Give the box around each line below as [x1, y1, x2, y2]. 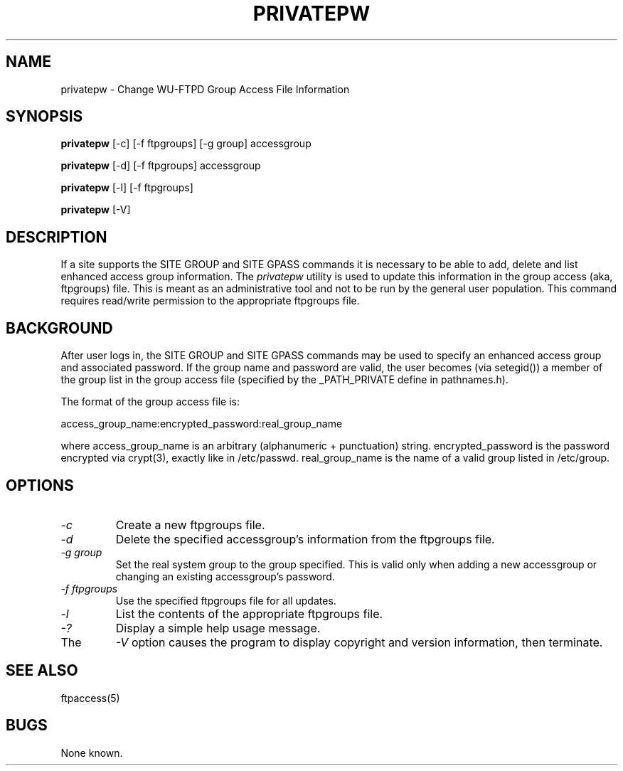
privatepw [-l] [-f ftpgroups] [60, 181, 193, 194]
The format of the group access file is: [60, 395, 240, 408]
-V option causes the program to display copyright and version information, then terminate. [115, 634, 603, 649]
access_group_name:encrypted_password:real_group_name [60, 418, 343, 430]
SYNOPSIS [6, 107, 83, 126]
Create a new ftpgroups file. [115, 517, 265, 532]
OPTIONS [6, 476, 74, 494]
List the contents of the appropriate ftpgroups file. [115, 606, 383, 621]
